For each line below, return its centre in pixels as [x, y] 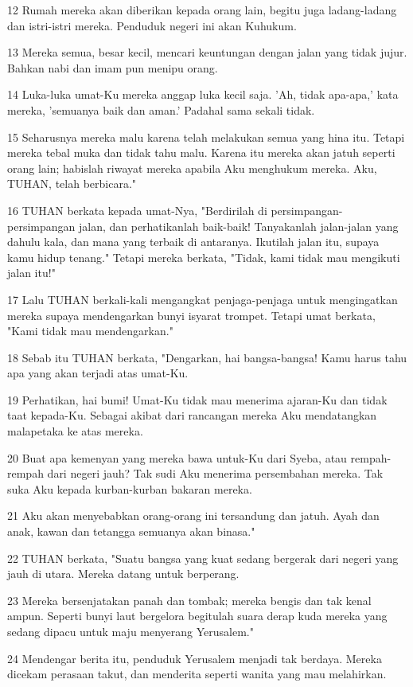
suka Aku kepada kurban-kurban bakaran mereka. [130, 488]
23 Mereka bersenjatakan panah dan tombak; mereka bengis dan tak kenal [189, 600]
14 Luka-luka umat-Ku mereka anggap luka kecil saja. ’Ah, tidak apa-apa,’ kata [203, 94]
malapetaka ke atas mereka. [75, 431]
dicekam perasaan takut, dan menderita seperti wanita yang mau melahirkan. [197, 674]
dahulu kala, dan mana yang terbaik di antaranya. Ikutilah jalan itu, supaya [193, 242]
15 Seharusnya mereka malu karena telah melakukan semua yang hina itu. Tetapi [206, 137]
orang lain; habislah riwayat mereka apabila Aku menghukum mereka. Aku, [192, 168]
